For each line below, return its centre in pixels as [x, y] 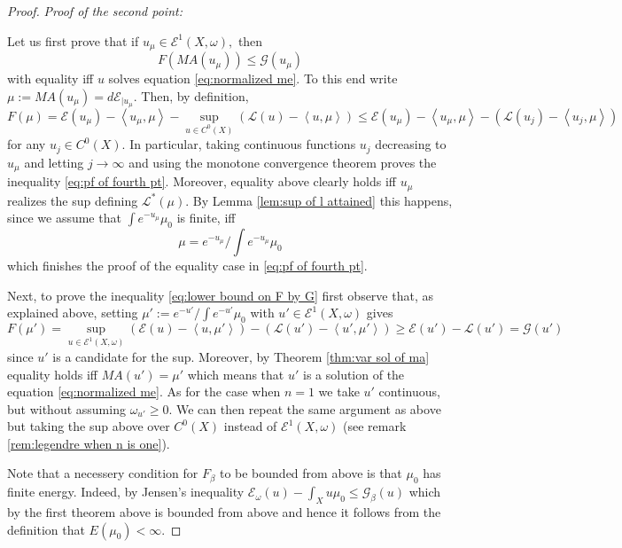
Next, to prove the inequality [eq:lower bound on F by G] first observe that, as [220, 295]
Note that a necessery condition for [103, 473]
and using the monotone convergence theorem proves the [283, 162]
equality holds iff [52, 374]
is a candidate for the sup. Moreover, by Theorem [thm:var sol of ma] [241, 356]
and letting [54, 162]
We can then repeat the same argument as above [309, 408]
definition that [46, 529]
